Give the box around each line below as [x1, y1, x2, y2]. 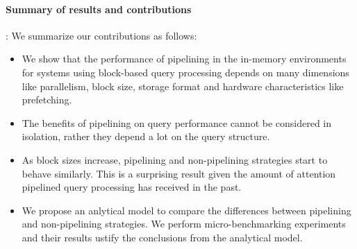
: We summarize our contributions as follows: [6, 28, 197, 42]
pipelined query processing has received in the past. [22, 180, 242, 194]
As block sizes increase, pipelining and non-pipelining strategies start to [22, 152, 328, 166]
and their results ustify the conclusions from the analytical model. [22, 230, 303, 244]
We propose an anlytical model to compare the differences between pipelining [22, 203, 351, 217]
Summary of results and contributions [6, 1, 192, 16]
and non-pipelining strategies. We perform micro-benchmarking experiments [22, 216, 346, 231]
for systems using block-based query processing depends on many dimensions [22, 65, 349, 79]
